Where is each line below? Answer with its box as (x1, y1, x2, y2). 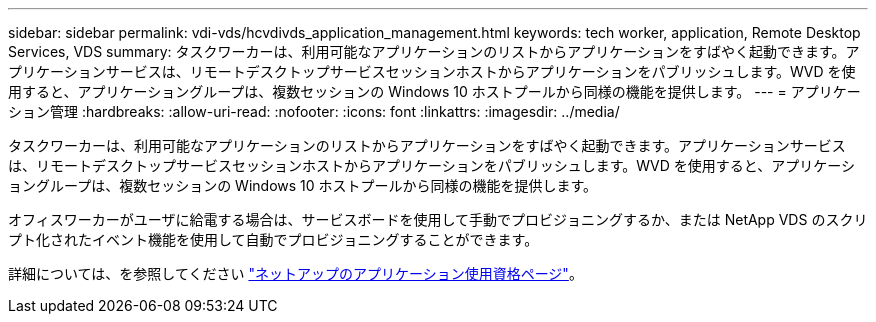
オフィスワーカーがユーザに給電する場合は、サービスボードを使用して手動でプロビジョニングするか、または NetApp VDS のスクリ (8, 211, 868, 228)
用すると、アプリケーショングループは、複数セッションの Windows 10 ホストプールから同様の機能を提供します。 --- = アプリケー (8, 83, 861, 100)
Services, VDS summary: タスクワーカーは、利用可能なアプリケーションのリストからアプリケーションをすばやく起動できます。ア (8, 43, 860, 60)
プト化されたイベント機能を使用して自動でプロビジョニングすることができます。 (8, 231, 539, 248)
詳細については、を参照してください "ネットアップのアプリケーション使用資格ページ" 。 (8, 265, 583, 282)
